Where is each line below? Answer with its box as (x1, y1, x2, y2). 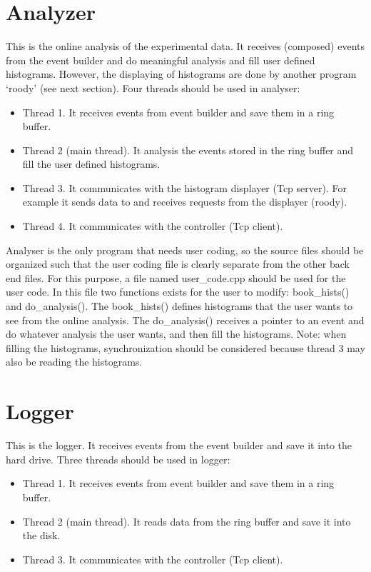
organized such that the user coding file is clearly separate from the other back (6, 256, 350, 271)
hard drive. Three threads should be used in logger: (6, 451, 230, 466)
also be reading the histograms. (6, 354, 143, 369)
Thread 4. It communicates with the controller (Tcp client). (22, 219, 283, 234)
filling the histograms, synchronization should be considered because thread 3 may (6, 340, 365, 355)
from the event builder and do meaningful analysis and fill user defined (6, 52, 315, 67)
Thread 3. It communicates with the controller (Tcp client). (22, 551, 283, 566)
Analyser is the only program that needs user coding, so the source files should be (6, 242, 364, 257)
